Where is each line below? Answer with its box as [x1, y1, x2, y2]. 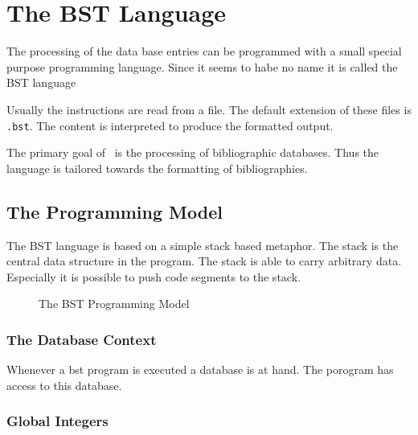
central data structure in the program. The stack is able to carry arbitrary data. [6, 252, 402, 269]
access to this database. [6, 376, 122, 393]
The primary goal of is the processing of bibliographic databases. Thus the [6, 144, 379, 161]
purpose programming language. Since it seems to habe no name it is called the [6, 58, 398, 75]
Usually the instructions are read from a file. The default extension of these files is [6, 101, 412, 117]
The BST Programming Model [39, 295, 190, 312]
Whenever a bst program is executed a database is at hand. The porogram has [6, 361, 394, 378]
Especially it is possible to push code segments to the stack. [6, 268, 301, 285]
